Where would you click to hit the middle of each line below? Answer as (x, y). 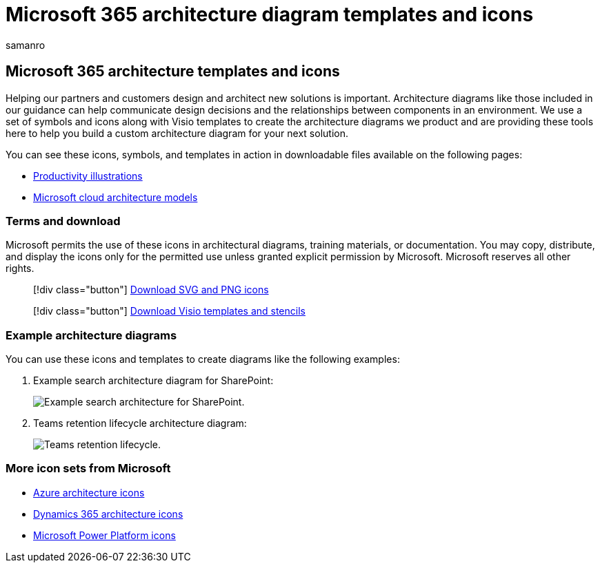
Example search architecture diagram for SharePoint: (153, 381)
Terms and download (63, 221)
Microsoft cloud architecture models (116, 197)
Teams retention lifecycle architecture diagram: (140, 423)
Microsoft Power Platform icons (104, 535)
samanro (26, 45)
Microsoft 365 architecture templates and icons (173, 72)
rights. (20, 269)
